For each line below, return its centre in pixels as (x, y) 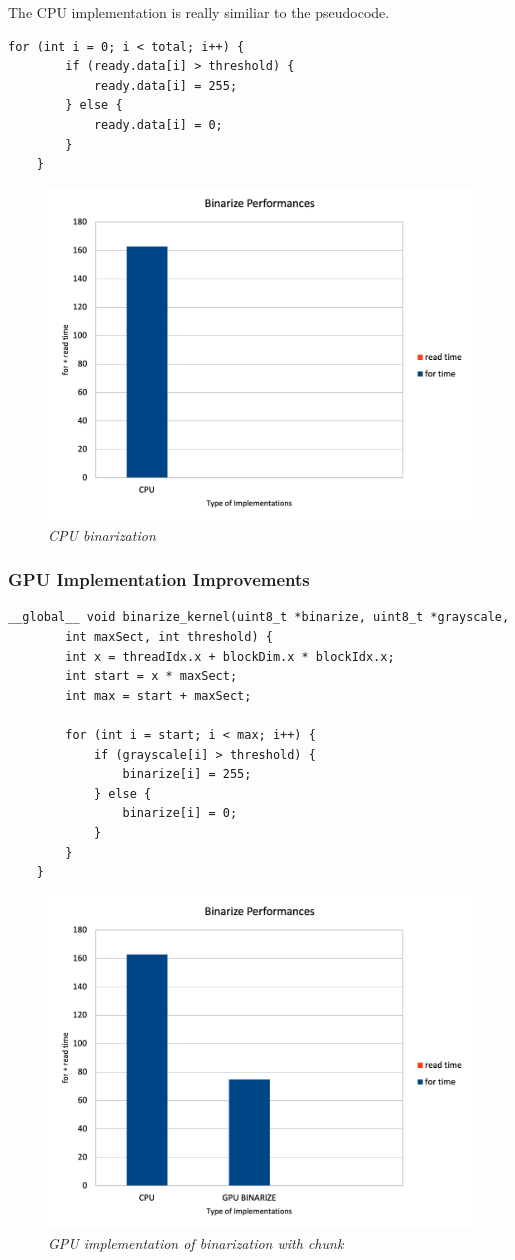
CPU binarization (102, 534)
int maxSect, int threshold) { (169, 637)
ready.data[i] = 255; (165, 85)
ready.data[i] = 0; (158, 124)
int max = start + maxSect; (158, 695)
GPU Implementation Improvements (159, 579)
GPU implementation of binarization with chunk (196, 1242)
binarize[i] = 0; (180, 813)
